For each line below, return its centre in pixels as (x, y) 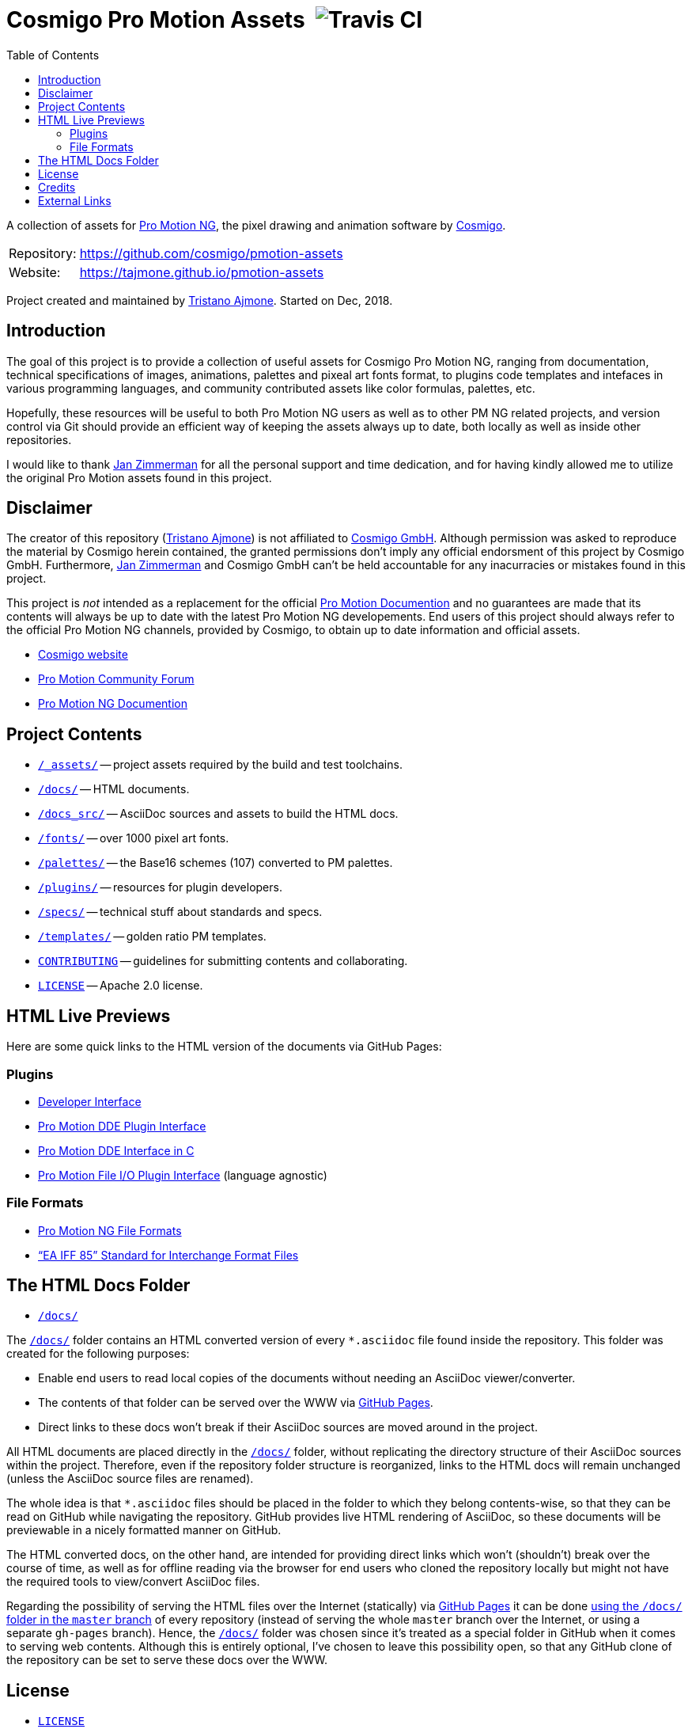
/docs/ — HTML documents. (114, 789)
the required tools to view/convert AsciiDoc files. (133, 1582)
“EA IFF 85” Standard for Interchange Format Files (168, 1255)
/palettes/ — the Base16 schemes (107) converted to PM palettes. (216, 863)
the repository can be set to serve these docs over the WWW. (167, 1660)
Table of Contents (53, 55)
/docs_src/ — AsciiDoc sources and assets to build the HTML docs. (218, 814)
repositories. (39, 439)
